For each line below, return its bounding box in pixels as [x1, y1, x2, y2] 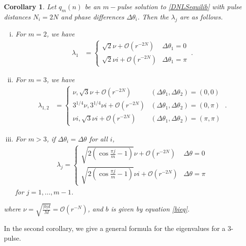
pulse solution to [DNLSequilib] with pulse [117, 1, 242, 11]
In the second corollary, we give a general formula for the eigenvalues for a [4, 223, 226, 233]
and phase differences [61, 11, 124, 21]
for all [89, 133, 108, 143]
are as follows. [180, 11, 223, 21]
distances [4, 11, 31, 21]
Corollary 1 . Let [4, 1, 57, 11]
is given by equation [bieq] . [111, 204, 190, 214]
